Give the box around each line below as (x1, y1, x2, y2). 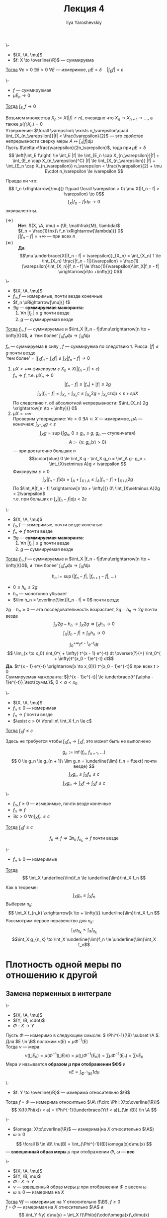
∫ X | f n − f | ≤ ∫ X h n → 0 (63, 630, 105, 637)
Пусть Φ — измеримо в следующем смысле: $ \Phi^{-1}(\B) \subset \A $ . (5, 1032, 160, 1039)
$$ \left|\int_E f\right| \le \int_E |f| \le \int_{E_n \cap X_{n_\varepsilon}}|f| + (8, 153, 160, 159)
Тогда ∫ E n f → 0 (5, 103, 36, 111)
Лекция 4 (63, 3, 105, 14)
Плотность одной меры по (5, 959, 122, 971)
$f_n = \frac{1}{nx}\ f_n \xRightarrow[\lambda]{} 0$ (18, 228, 124, 234)
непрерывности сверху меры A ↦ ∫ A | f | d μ (5, 138, 93, 146)
